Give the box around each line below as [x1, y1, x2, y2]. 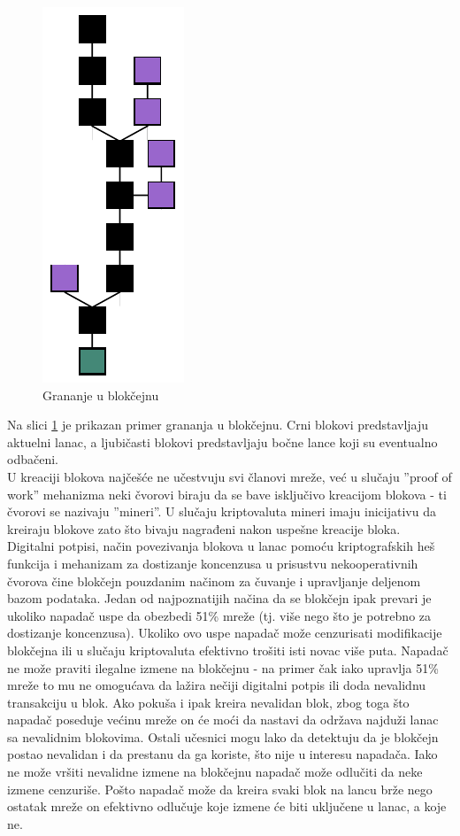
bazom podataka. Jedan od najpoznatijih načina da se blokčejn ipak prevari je [7, 589, 432, 608]
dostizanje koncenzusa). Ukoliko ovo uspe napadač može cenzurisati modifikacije [7, 623, 442, 642]
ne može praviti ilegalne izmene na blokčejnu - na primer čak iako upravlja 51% [7, 658, 439, 677]
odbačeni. [7, 450, 58, 468]
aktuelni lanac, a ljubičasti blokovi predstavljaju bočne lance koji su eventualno [7, 432, 438, 451]
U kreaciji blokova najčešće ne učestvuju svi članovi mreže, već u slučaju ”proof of [7, 467, 452, 485]
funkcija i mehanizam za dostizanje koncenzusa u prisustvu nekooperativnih [7, 553, 418, 572]
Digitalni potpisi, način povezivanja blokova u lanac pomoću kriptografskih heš [7, 537, 435, 555]
